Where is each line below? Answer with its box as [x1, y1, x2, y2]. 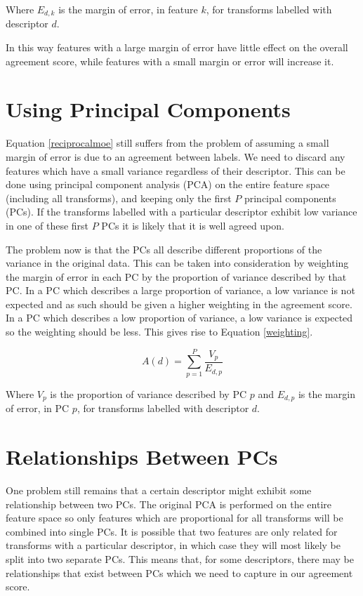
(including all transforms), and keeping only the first [6, 190, 232, 205]
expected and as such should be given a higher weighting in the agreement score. [6, 296, 352, 311]
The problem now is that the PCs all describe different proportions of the [6, 241, 322, 256]
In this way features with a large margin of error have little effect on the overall [6, 40, 348, 55]
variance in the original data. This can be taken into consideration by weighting [6, 256, 349, 270]
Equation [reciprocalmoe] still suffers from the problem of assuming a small [6, 135, 329, 150]
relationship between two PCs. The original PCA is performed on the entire [6, 496, 331, 511]
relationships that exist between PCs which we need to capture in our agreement [6, 565, 353, 580]
